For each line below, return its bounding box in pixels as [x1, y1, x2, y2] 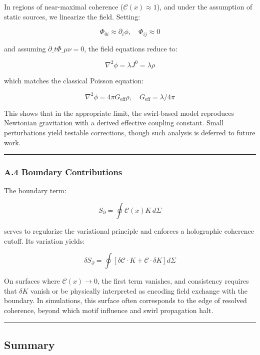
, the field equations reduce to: [84, 43, 177, 53]
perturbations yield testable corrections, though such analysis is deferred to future [4, 127, 255, 138]
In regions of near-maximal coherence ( [4, 1, 123, 11]
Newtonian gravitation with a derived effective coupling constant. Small [4, 117, 224, 128]
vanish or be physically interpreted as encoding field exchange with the [30, 285, 248, 296]
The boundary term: [4, 185, 66, 196]
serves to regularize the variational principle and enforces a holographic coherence [4, 226, 254, 236]
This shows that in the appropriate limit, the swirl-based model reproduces [4, 107, 234, 118]
